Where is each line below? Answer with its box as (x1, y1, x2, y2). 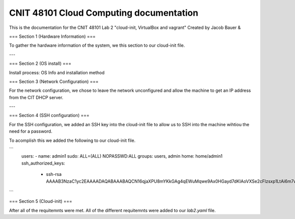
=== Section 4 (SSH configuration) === (9, 112, 89, 118)
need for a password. (9, 128, 53, 135)
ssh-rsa (46, 171, 62, 177)
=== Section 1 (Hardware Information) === (9, 33, 96, 39)
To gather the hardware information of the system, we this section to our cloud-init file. (9, 42, 185, 49)
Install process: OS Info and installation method (9, 69, 105, 76)
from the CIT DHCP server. (9, 94, 63, 100)
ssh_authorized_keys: (21, 160, 65, 166)
